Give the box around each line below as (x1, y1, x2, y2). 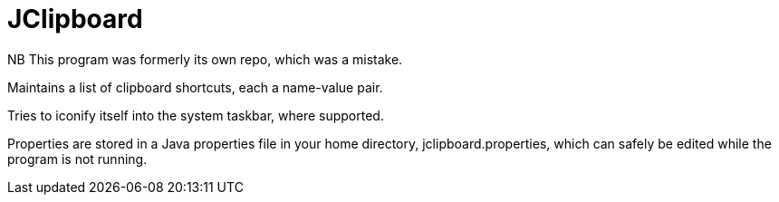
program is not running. (7, 150, 148, 167)
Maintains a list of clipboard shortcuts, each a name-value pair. (7, 79, 383, 95)
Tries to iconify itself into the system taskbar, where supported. (7, 107, 384, 123)
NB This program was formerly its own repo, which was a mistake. (7, 51, 403, 67)
